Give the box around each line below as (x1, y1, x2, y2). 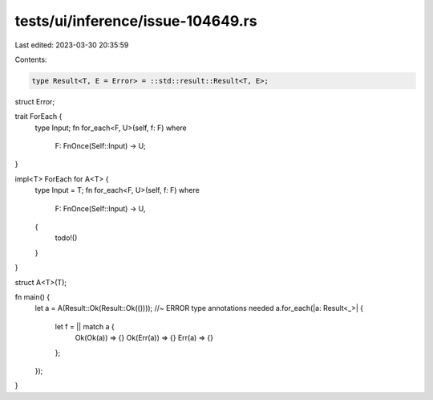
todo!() (55, 233, 78, 243)
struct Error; (14, 96, 55, 106)
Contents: (14, 55, 47, 64)
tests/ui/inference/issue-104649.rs (14, 12, 257, 30)
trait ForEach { (14, 112, 63, 121)
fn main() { (14, 292, 51, 301)
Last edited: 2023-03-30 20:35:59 (14, 40, 129, 50)
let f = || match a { (55, 321, 115, 331)
